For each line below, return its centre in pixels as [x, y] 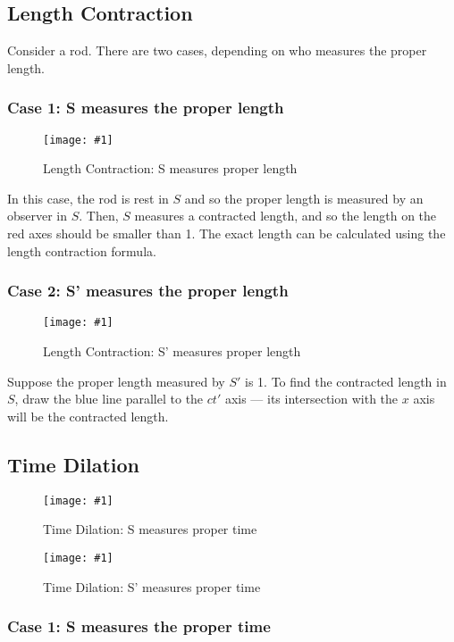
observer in [38, 216]
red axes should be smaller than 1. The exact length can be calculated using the [227, 233]
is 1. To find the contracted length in [346, 381]
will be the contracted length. [88, 416]
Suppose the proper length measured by [116, 381]
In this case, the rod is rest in [88, 198]
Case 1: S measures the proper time [139, 626]
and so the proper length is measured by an [304, 198]
